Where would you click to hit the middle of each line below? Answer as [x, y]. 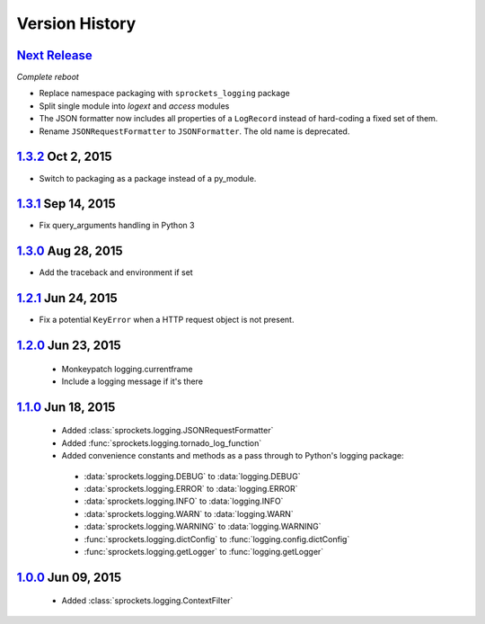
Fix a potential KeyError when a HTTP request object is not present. [167, 320]
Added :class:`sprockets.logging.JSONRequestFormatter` [168, 431]
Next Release [55, 55]
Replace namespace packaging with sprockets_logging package [165, 94]
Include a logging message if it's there [132, 381]
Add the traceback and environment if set [116, 272]
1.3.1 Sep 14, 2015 [66, 204]
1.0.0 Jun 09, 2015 [69, 577]
